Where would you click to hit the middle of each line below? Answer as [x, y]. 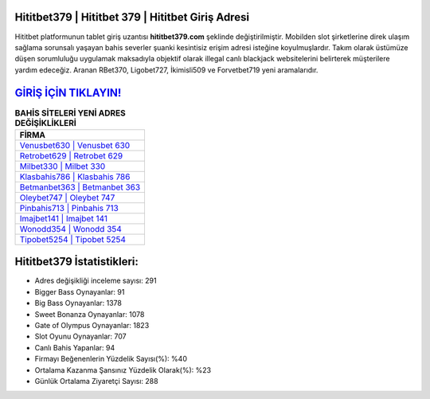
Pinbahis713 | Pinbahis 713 [69, 208]
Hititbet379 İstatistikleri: [77, 262]
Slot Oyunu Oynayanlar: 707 [80, 336]
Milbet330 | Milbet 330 [63, 166]
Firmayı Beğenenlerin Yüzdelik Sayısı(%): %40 [111, 359]
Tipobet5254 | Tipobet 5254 [73, 239]
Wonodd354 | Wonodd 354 [71, 229]
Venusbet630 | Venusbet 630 [75, 145]
